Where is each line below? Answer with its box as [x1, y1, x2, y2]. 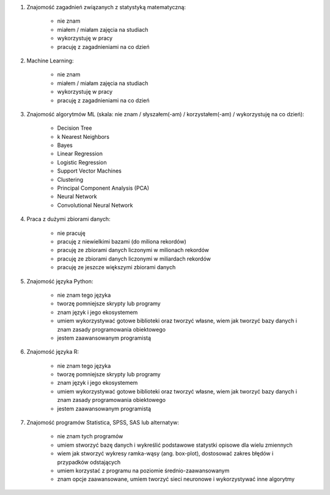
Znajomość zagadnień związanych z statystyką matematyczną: [26, 4, 186, 10]
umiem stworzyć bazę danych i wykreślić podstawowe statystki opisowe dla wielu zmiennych [57, 441, 293, 448]
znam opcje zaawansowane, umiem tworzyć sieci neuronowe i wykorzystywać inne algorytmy [57, 475, 295, 483]
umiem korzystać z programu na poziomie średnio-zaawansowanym [57, 467, 230, 474]
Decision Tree [57, 124, 92, 132]
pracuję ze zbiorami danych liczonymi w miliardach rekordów [57, 255, 211, 262]
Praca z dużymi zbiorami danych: [26, 215, 111, 223]
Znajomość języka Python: [26, 277, 94, 285]
